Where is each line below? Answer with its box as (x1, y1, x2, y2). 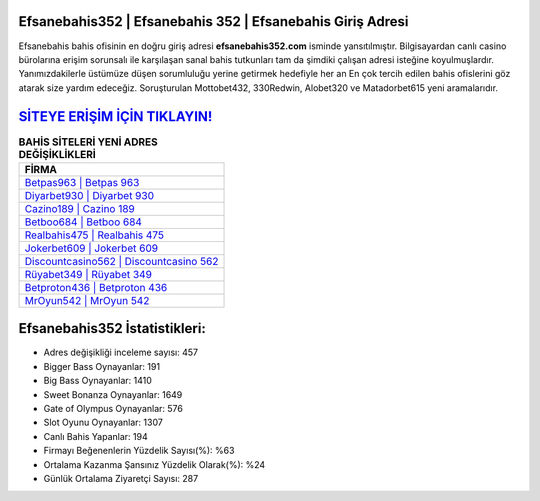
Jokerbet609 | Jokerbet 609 (24, 241, 159, 255)
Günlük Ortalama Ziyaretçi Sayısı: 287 (43, 473, 199, 484)
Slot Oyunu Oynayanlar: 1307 (43, 416, 164, 429)
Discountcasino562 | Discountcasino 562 (24, 254, 219, 268)
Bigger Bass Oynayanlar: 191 (43, 360, 160, 372)
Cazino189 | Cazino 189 (24, 201, 135, 215)
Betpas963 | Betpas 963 (24, 175, 140, 189)
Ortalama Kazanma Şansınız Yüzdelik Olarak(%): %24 (43, 458, 266, 470)
